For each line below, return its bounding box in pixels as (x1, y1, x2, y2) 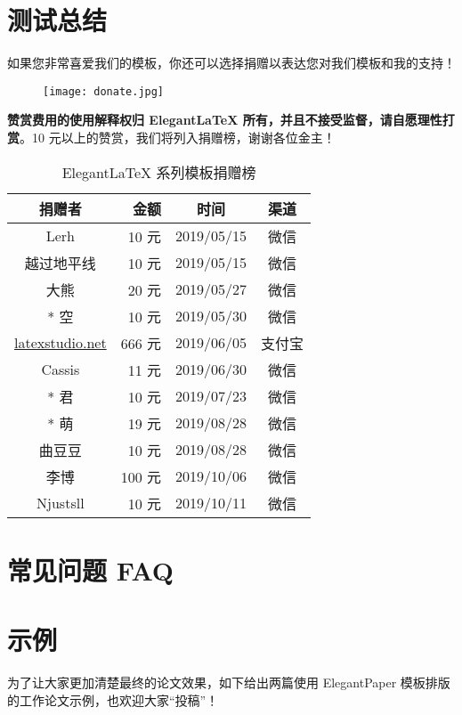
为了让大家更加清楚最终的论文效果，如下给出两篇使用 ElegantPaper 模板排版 (7, 673, 450, 692)
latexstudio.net (14, 332, 107, 353)
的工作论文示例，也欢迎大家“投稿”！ (7, 690, 219, 709)
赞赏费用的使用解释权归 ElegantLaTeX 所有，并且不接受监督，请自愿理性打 (7, 110, 455, 129)
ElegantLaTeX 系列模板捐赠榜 (61, 161, 256, 183)
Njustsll (36, 492, 85, 514)
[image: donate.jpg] (43, 85, 165, 98)
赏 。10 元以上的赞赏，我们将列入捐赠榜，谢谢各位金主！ (7, 127, 336, 146)
